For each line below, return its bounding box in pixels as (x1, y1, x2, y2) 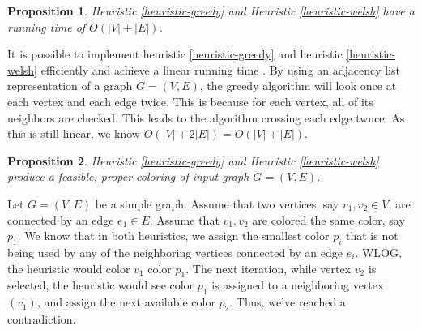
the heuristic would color (7, 259, 130, 276)
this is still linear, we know (7, 125, 140, 142)
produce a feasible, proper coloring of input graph (7, 168, 249, 185)
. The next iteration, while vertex (185, 259, 352, 276)
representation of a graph (7, 77, 133, 94)
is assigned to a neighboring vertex (211, 276, 384, 294)
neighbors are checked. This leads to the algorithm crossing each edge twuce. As (7, 109, 405, 126)
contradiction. (7, 310, 76, 327)
